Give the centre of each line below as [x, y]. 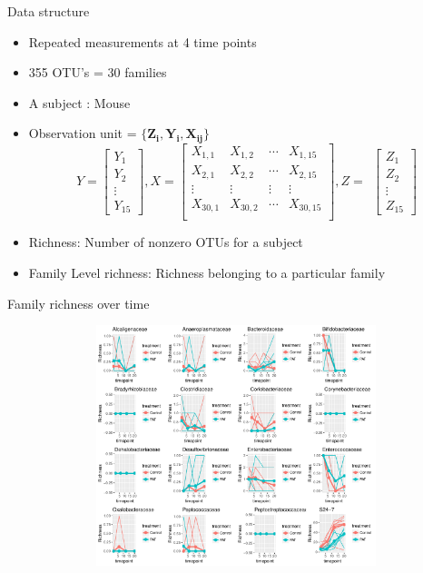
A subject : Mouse [79, 102]
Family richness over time [79, 303]
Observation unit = [83, 133]
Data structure [49, 11]
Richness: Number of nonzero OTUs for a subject [166, 242]
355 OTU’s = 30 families [98, 72]
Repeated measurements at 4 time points [143, 41]
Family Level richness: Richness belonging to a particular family [207, 272]
